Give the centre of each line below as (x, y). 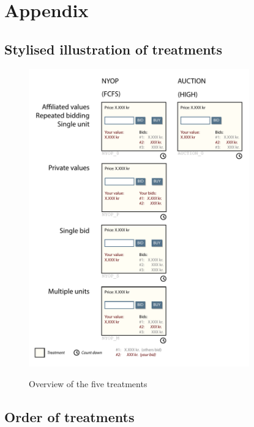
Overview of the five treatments (88, 383)
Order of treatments (69, 416)
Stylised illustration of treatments (113, 49)
